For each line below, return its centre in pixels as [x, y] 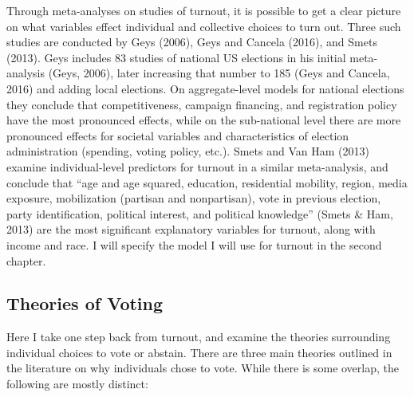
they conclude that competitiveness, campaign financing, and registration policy [202, 104]
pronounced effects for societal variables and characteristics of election [178, 135]
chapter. [26, 260]
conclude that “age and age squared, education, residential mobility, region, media [207, 182]
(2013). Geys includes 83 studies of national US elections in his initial [176, 57]
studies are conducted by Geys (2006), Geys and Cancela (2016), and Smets [192, 42]
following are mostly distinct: [77, 384]
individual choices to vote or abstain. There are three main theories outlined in [199, 352]
